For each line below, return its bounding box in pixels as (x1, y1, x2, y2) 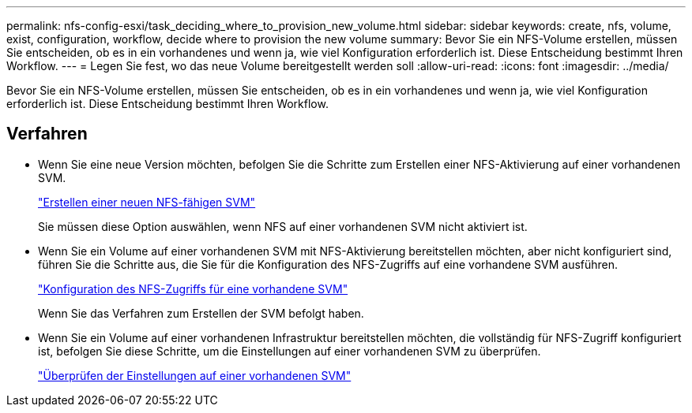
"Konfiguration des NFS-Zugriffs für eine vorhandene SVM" (38, 281, 348, 296)
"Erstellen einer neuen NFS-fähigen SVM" (38, 195, 256, 209)
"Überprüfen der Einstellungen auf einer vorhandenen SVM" (38, 368, 352, 382)
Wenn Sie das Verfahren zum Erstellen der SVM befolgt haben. (38, 306, 364, 320)
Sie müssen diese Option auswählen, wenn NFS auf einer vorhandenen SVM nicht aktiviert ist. (38, 219, 528, 233)
